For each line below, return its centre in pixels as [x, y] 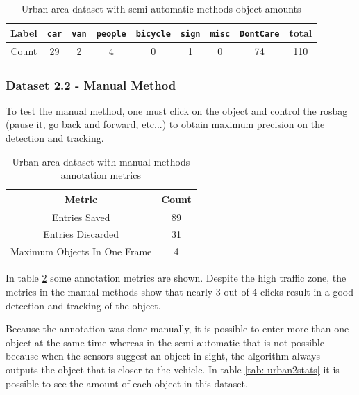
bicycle [153, 34]
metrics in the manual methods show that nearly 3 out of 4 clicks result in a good [179, 291]
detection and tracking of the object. [83, 305]
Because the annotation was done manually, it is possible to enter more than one [177, 329]
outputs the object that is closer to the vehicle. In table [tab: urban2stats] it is [173, 369]
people [111, 34]
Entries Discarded [81, 234]
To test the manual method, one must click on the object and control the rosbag [177, 110]
